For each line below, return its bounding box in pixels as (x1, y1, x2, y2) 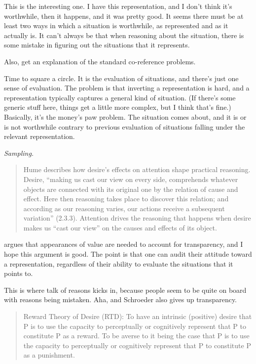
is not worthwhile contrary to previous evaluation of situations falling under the (4, 121, 245, 132)
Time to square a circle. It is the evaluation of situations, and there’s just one (4, 73, 239, 83)
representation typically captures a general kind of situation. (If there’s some (4, 92, 236, 102)
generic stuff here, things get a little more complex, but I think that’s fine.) (4, 102, 231, 112)
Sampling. (4, 147, 34, 158)
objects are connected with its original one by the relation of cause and (23, 183, 238, 194)
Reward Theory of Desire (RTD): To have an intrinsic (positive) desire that (23, 311, 252, 321)
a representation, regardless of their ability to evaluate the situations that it (4, 258, 233, 269)
